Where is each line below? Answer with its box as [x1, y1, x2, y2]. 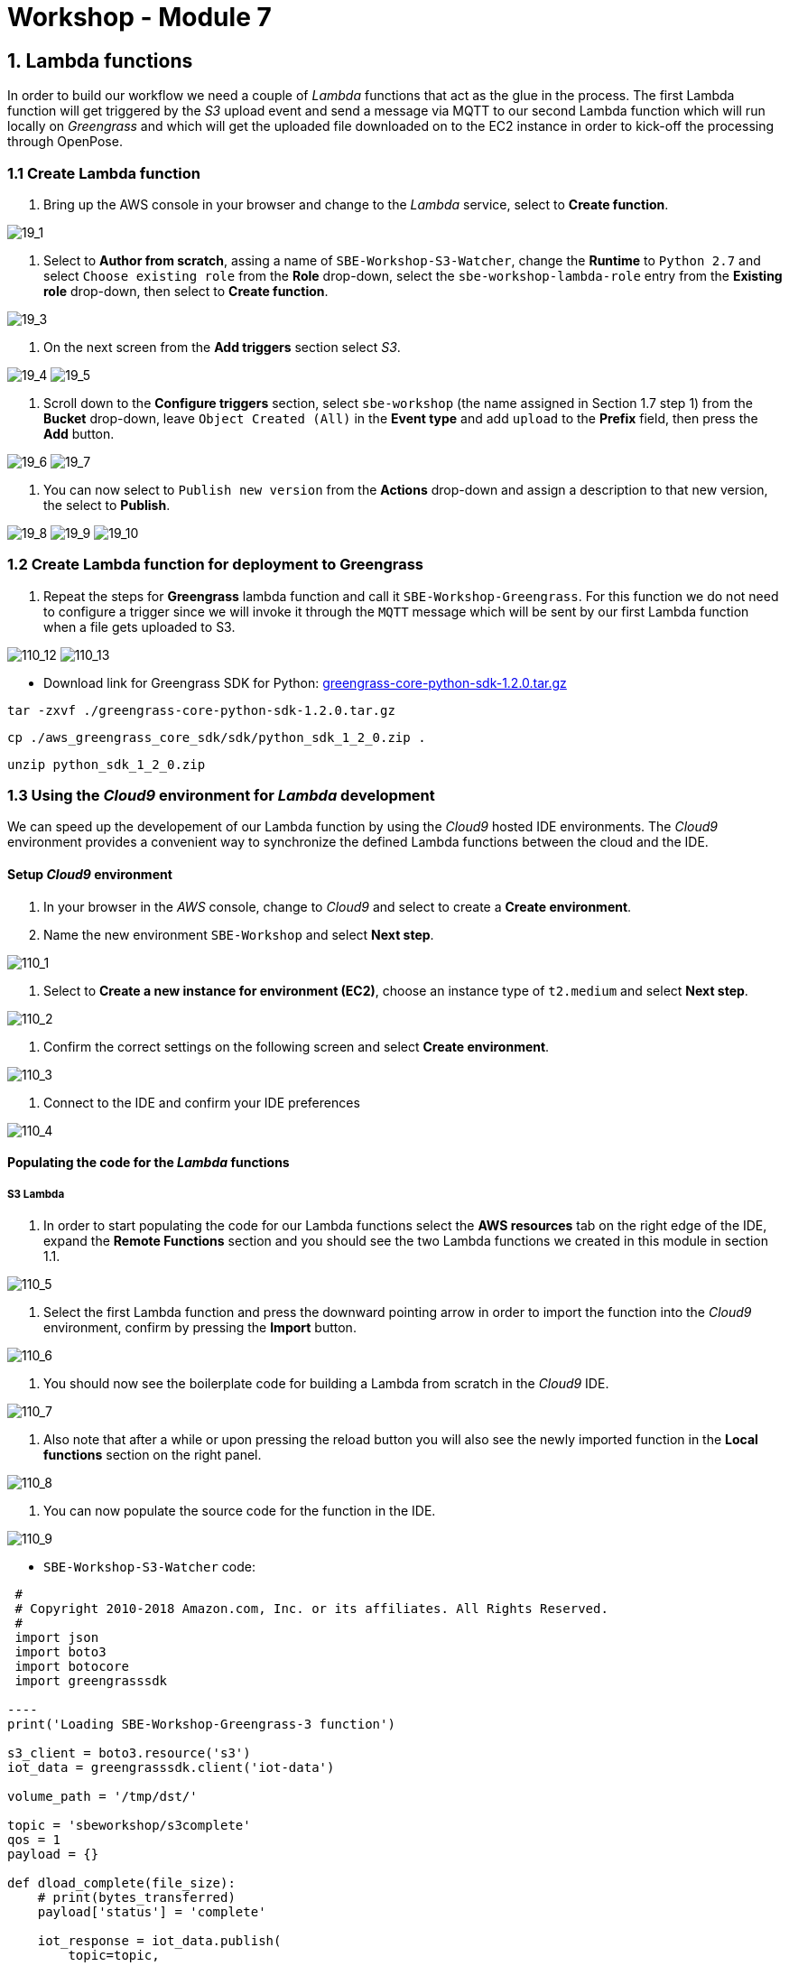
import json [14, 1630, 99, 1646]
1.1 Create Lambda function [7, 163, 201, 182]
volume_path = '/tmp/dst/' [7, 1789, 198, 1804]
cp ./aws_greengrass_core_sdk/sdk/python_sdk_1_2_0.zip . [7, 729, 426, 745]
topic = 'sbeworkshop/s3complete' [7, 1818, 251, 1833]
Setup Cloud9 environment [7, 867, 172, 883]
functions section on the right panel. [43, 1447, 262, 1463]
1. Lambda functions [7, 49, 193, 72]
